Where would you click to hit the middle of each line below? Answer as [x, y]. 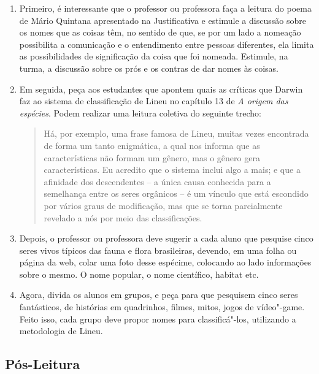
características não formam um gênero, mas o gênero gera [152, 157]
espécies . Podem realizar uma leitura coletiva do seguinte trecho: [140, 113]
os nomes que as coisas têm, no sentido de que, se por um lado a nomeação [160, 32]
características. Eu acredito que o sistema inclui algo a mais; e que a [172, 170]
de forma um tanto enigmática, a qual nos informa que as [152, 145]
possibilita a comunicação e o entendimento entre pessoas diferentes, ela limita [167, 44]
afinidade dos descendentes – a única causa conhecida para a [157, 181]
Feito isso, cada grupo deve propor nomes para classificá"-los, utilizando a [158, 319]
